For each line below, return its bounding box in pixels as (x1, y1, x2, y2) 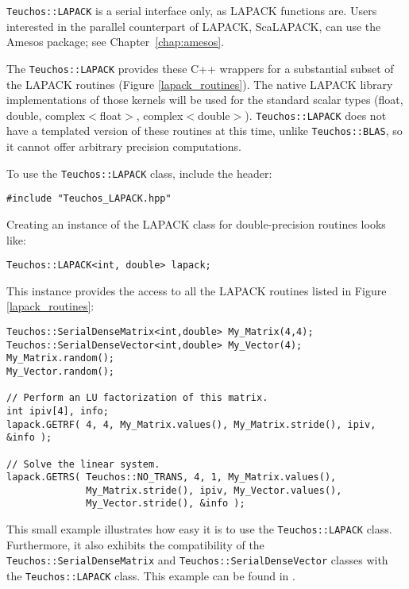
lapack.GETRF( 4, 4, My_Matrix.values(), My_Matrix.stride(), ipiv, (6, 418, 376, 430)
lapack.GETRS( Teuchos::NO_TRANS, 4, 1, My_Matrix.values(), (6, 472, 337, 483)
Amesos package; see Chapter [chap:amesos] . (6, 33, 225, 50)
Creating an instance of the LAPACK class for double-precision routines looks (6, 215, 386, 232)
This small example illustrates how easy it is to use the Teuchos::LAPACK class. (6, 521, 392, 537)
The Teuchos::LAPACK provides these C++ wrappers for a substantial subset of (6, 60, 394, 76)
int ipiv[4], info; (6, 405, 109, 417)
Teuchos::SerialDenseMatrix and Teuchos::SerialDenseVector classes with (6, 552, 388, 568)
